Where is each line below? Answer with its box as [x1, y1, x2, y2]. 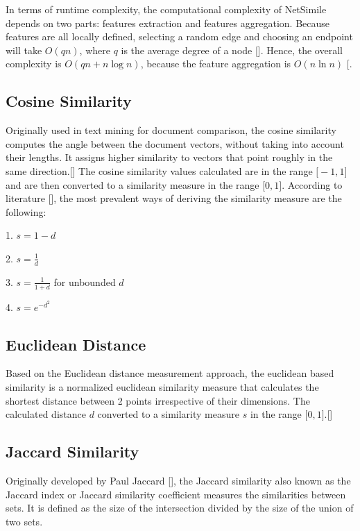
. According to [282, 177, 343, 192]
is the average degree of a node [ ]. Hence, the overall [121, 42, 343, 57]
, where [79, 42, 110, 57]
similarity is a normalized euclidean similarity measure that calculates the [6, 379, 319, 394]
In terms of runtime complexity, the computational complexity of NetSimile [6, 2, 327, 16]
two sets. [6, 514, 43, 528]
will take [6, 42, 42, 57]
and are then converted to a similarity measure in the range [6, 177, 259, 192]
